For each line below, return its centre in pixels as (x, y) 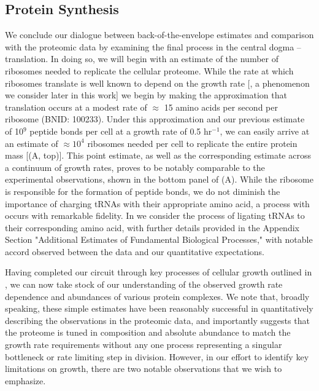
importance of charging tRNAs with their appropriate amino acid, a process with (157, 203)
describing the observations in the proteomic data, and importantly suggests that (157, 320)
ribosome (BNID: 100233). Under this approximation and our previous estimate (155, 119)
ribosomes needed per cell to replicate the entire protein (192, 143)
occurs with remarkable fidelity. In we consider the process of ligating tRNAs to (155, 215)
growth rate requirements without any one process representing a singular (144, 345)
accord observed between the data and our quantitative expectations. (135, 251)
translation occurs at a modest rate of (76, 107)
